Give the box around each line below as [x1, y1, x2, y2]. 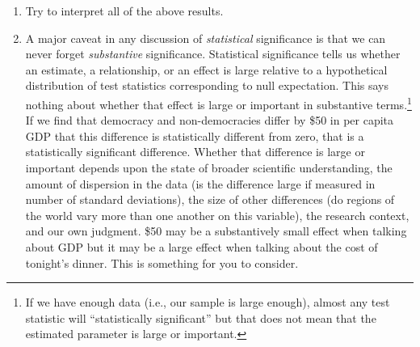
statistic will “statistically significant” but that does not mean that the [25, 309, 376, 326]
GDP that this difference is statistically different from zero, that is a [25, 127, 364, 144]
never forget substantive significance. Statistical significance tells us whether [25, 45, 401, 62]
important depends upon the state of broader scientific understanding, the [25, 159, 393, 176]
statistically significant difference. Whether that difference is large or [25, 143, 365, 160]
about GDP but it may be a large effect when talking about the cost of [25, 238, 378, 255]
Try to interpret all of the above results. [25, 2, 224, 19]
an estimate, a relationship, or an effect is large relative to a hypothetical [25, 61, 388, 78]
